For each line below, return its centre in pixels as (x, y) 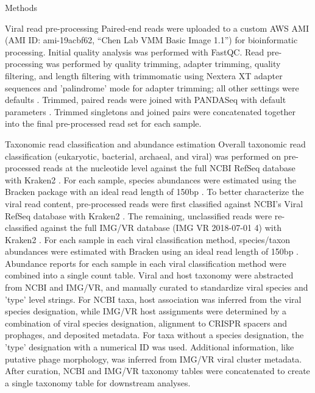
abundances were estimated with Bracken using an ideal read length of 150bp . (152, 251)
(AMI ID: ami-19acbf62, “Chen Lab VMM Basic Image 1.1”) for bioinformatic (151, 40)
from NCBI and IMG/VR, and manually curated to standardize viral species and (157, 287)
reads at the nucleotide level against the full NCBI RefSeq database (169, 168)
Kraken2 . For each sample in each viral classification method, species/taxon (148, 239)
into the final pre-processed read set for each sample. (103, 123)
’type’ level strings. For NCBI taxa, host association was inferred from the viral (153, 299)
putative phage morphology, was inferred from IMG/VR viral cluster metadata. (154, 359)
